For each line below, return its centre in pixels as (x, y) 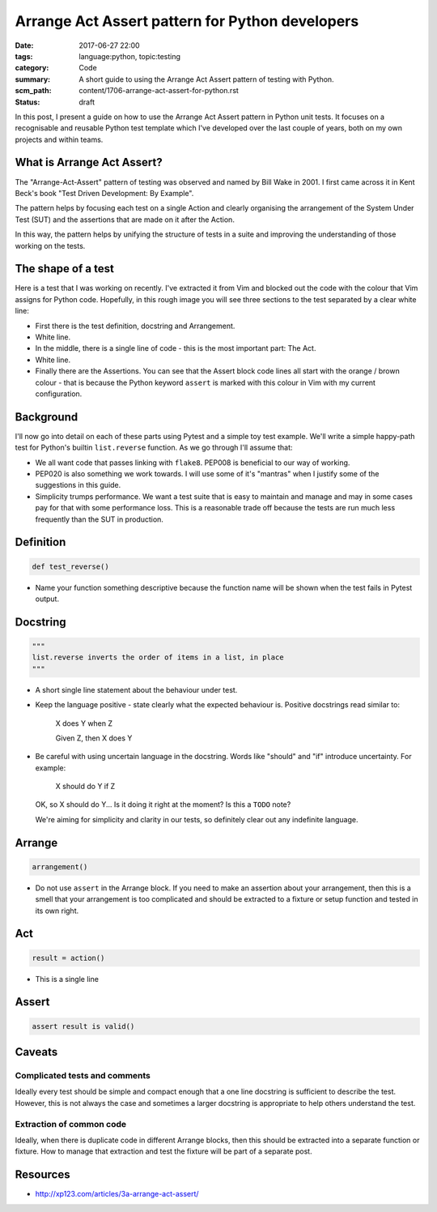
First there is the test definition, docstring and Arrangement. (135, 326)
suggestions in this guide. (78, 485)
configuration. (59, 394)
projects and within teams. (59, 139)
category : (32, 68)
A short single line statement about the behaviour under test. (136, 689)
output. (47, 599)
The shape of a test (65, 269)
